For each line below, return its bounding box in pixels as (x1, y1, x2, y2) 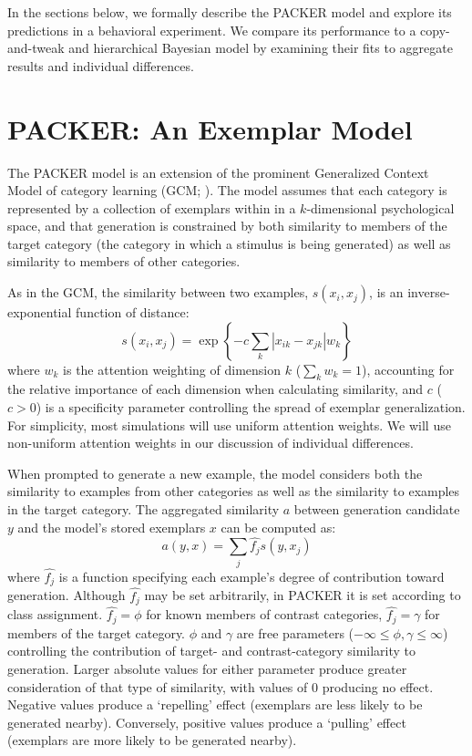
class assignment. (7, 605, 103, 624)
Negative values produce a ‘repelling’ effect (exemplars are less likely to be (7, 695, 423, 714)
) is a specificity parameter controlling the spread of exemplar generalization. (36, 398, 466, 417)
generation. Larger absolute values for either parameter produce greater (7, 658, 407, 678)
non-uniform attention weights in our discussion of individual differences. (7, 433, 414, 452)
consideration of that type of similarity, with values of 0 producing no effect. (7, 677, 434, 696)
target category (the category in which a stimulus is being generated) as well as (7, 233, 451, 253)
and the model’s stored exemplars (17, 517, 206, 536)
